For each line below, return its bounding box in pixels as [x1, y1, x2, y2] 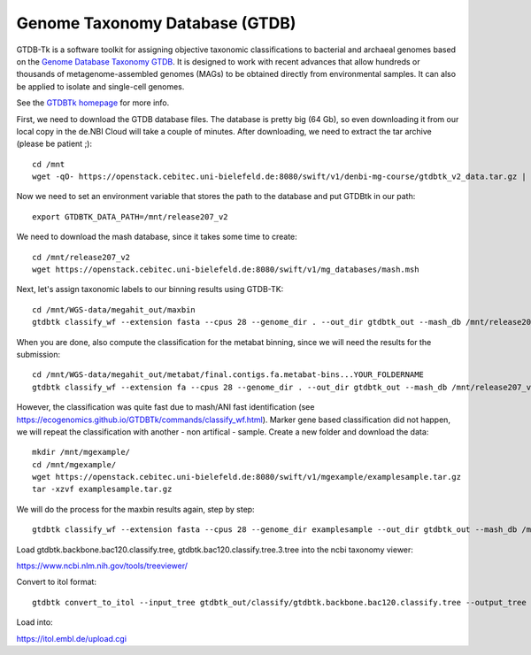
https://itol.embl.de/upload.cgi [16, 633, 127, 643]
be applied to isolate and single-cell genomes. [16, 81, 185, 92]
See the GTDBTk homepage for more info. [16, 97, 170, 108]
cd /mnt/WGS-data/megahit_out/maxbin [32, 304, 196, 314]
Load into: [16, 617, 53, 628]
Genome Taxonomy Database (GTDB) [16, 13, 296, 33]
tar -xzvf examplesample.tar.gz [32, 484, 173, 495]
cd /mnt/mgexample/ [32, 459, 117, 469]
